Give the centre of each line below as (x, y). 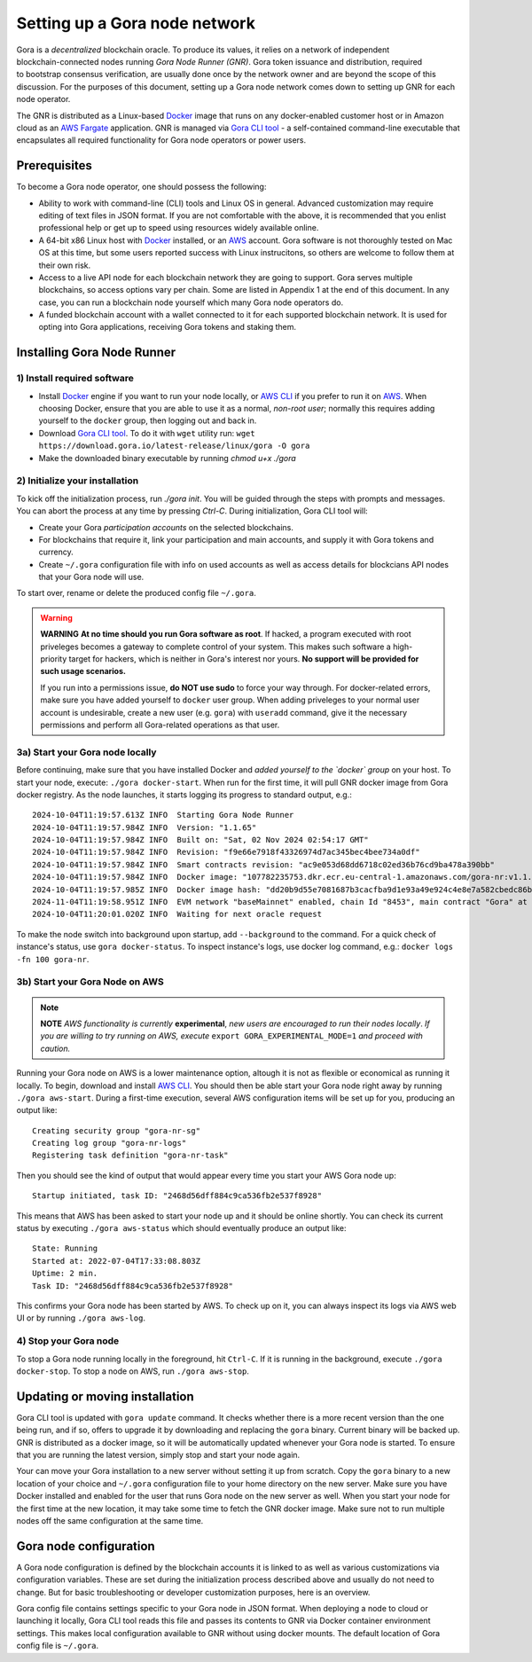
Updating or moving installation (105, 1396)
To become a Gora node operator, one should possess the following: (141, 187)
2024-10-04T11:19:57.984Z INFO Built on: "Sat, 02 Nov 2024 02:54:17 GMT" (200, 840)
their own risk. (65, 265)
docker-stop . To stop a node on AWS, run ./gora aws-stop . (133, 1371)
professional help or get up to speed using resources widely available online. (179, 228)
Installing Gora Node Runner (96, 353)
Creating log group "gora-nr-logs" (110, 1143)
